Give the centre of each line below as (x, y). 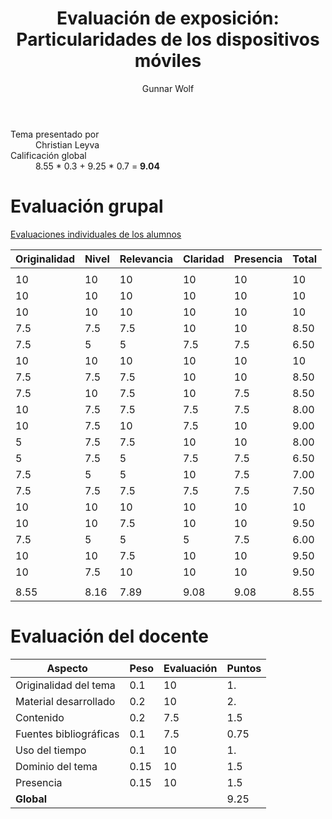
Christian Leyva (67, 144)
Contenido (40, 717)
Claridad (203, 259)
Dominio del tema (56, 766)
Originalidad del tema (65, 685)
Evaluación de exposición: (168, 18)
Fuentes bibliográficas (67, 734)
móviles (168, 61)
